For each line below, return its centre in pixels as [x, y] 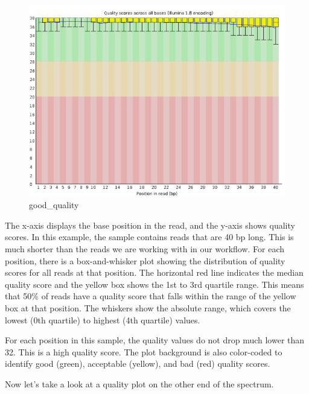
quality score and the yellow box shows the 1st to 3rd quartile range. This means [154, 284]
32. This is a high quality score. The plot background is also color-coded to [144, 351]
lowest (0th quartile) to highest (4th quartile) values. [103, 319]
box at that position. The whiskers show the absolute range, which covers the [148, 308]
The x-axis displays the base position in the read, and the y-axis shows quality [150, 225]
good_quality [54, 205]
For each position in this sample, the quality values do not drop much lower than [155, 340]
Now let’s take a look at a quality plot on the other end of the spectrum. [139, 383]
